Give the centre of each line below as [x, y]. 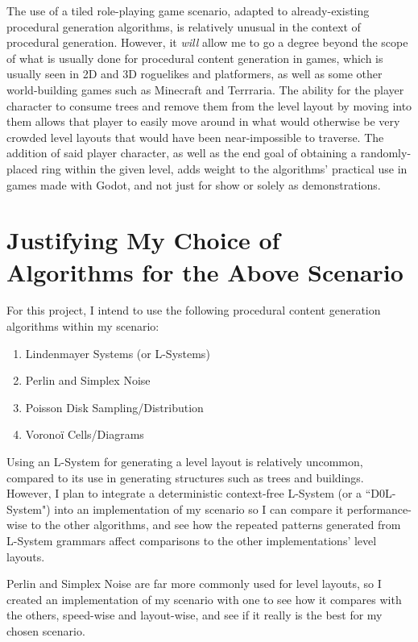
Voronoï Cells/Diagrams [85, 434]
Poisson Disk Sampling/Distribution [114, 407]
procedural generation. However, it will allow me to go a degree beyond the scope [207, 42]
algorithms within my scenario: [83, 326]
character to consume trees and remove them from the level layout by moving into [209, 105]
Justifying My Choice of [143, 240]
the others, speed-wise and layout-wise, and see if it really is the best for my [195, 615]
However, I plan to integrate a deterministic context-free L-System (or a [184, 493]
